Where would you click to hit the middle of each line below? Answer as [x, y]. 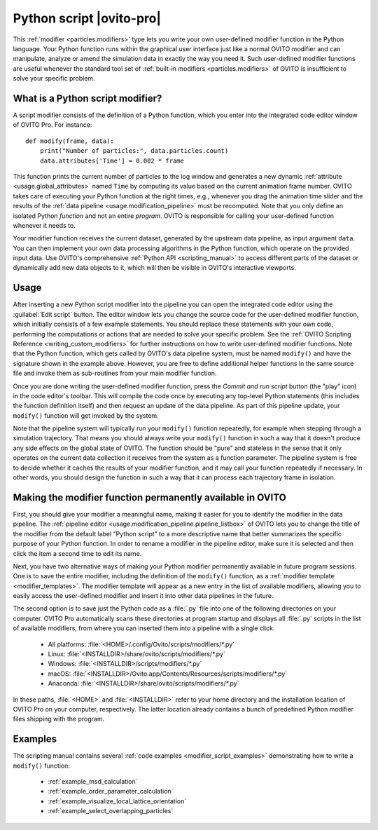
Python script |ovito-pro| [87, 18]
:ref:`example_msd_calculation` [93, 782]
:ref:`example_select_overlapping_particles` [111, 811]
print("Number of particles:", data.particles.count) [134, 151]
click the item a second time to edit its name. [77, 553]
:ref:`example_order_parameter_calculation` [111, 791]
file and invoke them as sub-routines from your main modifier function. [115, 373]
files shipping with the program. [59, 719]
